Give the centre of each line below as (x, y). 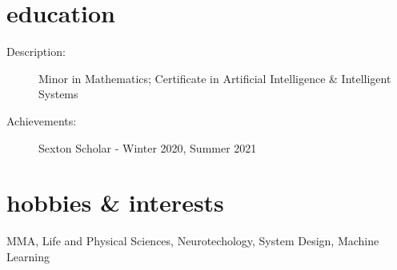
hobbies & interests (115, 202)
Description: (36, 52)
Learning (28, 256)
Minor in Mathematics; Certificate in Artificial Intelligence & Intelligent (215, 78)
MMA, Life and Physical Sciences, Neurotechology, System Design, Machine (193, 241)
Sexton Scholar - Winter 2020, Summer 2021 (148, 147)
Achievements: (42, 120)
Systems (58, 94)
